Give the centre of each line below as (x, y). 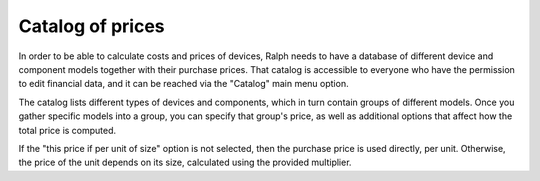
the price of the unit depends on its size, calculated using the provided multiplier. (185, 162)
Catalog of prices (91, 26)
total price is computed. (67, 130)
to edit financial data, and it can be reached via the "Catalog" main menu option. (183, 84)
